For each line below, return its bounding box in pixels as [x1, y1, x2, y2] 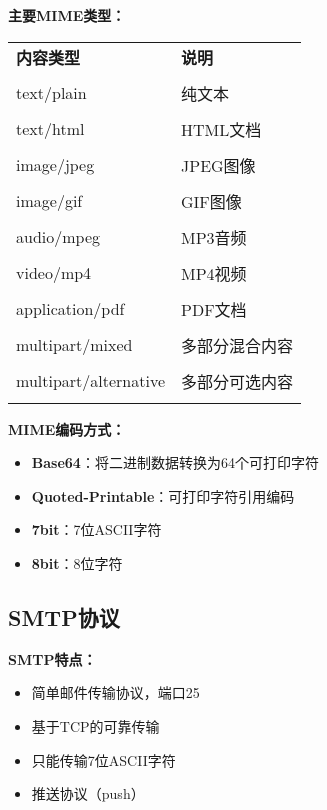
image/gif [16, 189, 83, 213]
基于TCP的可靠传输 [31, 715, 160, 736]
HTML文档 [181, 117, 262, 141]
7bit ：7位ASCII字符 [31, 519, 162, 540]
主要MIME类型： [8, 5, 126, 25]
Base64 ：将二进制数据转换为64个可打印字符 [31, 452, 319, 473]
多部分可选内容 [181, 369, 294, 393]
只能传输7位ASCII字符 [31, 749, 176, 770]
